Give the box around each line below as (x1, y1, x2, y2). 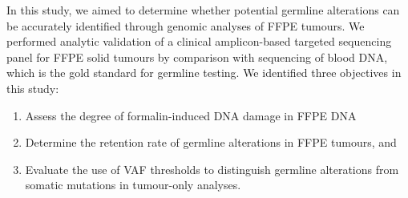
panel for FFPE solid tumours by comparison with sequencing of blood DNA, (6, 48, 388, 65)
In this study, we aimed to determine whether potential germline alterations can (6, 2, 400, 18)
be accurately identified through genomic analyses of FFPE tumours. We (6, 17, 365, 34)
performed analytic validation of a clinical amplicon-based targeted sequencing (6, 33, 392, 50)
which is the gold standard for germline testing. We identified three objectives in (6, 64, 402, 81)
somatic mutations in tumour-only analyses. (25, 176, 241, 193)
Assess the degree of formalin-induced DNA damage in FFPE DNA (25, 107, 357, 123)
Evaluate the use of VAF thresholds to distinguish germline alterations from (25, 160, 399, 177)
